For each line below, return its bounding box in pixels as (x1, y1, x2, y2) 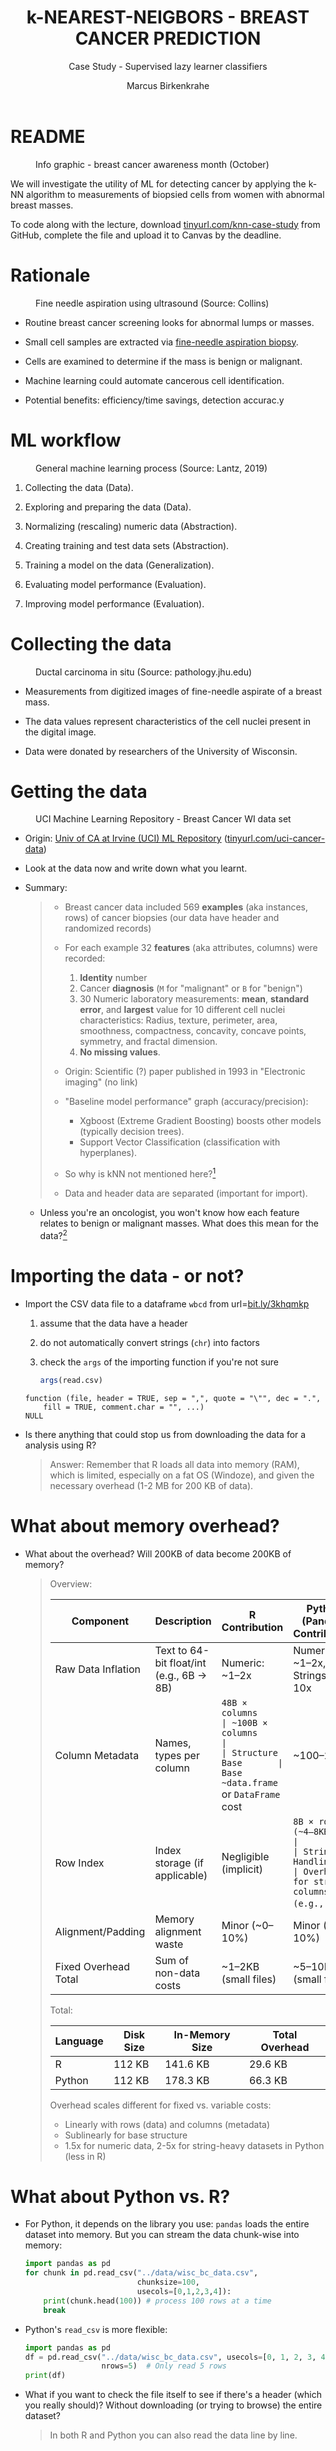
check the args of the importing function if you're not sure (39, 1356, 280, 1368)
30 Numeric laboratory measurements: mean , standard (79, 993, 309, 1005)
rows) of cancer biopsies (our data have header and (64, 912, 280, 924)
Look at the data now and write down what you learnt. (24, 862, 248, 875)
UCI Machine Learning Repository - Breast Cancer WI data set (35, 813, 292, 825)
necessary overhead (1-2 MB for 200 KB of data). (49, 1479, 254, 1491)
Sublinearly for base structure (64, 2129, 188, 2141)
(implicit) (221, 1862, 264, 1876)
